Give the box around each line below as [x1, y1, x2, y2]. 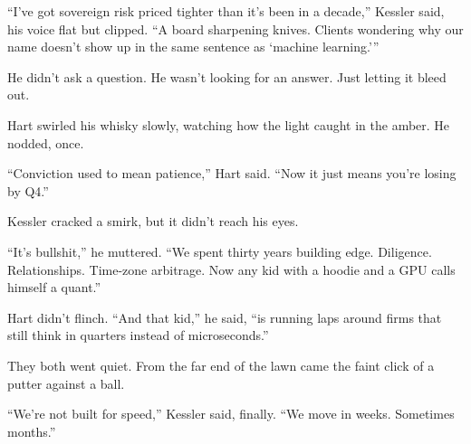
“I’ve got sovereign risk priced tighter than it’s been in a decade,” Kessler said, [7, 2, 445, 20]
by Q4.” [7, 181, 49, 200]
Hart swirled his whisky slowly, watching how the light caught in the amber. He [7, 115, 450, 134]
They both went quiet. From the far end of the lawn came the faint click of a [7, 355, 435, 374]
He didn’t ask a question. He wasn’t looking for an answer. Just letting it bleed [7, 67, 447, 86]
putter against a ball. [7, 373, 125, 392]
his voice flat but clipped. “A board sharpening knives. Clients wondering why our [7, 19, 464, 38]
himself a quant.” [7, 278, 101, 297]
